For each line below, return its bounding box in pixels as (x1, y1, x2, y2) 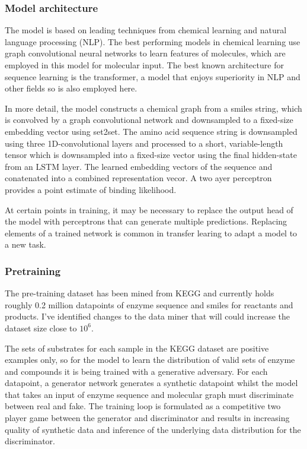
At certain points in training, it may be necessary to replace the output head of (5, 203, 293, 216)
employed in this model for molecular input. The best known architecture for (5, 59, 284, 71)
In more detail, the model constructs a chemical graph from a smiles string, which (5, 102, 302, 114)
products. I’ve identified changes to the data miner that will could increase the (5, 310, 290, 322)
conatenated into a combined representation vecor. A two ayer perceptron (5, 172, 272, 184)
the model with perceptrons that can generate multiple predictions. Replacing (5, 215, 287, 227)
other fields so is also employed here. (5, 82, 137, 94)
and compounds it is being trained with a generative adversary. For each (5, 365, 268, 377)
